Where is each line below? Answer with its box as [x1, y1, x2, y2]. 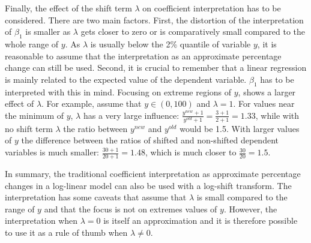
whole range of [5, 37, 59, 50]
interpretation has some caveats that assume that [5, 191, 187, 203]
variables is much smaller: [5, 146, 100, 158]
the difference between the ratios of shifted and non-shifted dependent [21, 134, 279, 146]
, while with [255, 109, 300, 121]
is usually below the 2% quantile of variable [90, 37, 251, 50]
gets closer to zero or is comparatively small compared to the [80, 25, 306, 38]
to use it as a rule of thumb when [5, 226, 128, 238]
